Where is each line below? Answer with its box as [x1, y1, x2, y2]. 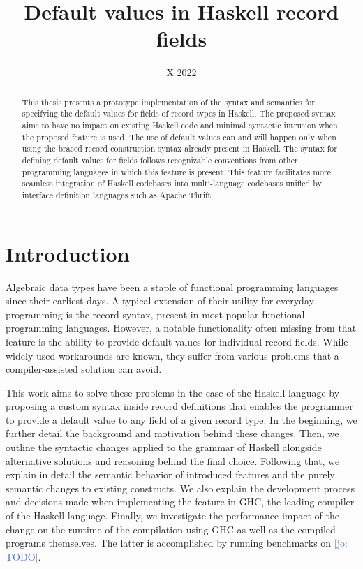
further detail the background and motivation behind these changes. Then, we [6, 426, 339, 441]
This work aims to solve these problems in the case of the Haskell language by [6, 385, 340, 399]
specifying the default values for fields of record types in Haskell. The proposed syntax [22, 108, 336, 119]
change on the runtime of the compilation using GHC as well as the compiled [6, 522, 336, 536]
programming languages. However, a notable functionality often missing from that [6, 320, 357, 335]
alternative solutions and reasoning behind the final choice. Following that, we [6, 453, 340, 468]
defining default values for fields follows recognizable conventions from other [22, 154, 298, 165]
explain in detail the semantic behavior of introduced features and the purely [6, 467, 335, 482]
